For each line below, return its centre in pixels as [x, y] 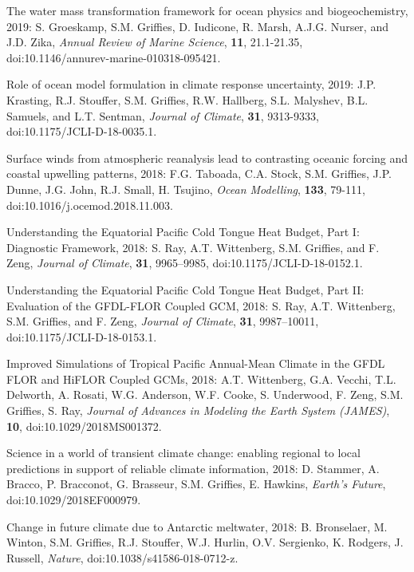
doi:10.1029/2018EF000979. [74, 500]
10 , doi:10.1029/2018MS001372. [84, 426]
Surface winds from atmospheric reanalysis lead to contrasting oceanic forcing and [207, 158]
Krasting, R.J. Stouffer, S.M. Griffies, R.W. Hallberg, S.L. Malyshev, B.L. [187, 99]
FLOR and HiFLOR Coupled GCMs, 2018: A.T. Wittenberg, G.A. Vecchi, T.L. [201, 379]
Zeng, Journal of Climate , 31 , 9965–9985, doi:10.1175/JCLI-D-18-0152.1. [185, 263]
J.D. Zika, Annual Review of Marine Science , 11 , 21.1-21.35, [155, 42]
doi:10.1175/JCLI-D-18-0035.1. [82, 131]
